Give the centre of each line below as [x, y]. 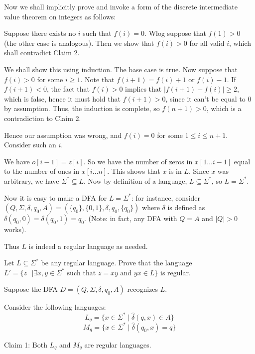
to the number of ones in [42, 171]
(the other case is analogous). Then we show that [79, 43]
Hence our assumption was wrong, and [63, 135]
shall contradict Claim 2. [42, 53]
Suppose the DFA [31, 289]
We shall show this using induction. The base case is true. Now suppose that [121, 69]
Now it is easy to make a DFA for [56, 197]
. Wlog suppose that [175, 33]
